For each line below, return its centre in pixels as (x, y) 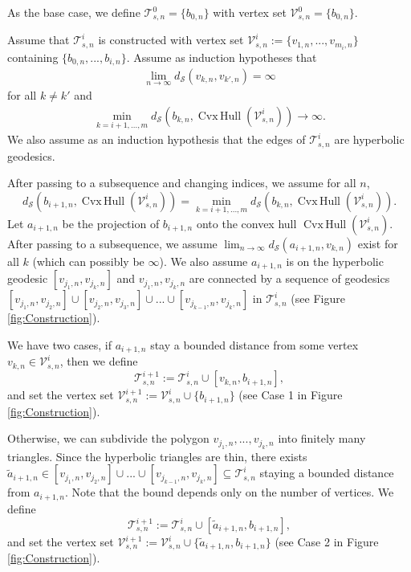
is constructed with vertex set (171, 40)
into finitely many (322, 438)
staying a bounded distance (327, 473)
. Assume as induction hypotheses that (222, 57)
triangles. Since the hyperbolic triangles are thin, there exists (157, 456)
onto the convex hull (246, 223)
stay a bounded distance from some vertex (254, 345)
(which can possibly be (88, 261)
